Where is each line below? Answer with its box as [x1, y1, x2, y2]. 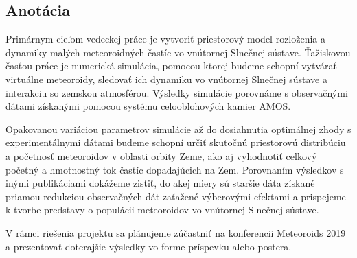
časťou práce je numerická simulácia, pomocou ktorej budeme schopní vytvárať [5, 58, 337, 73]
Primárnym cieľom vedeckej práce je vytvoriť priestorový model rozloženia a [5, 32, 326, 46]
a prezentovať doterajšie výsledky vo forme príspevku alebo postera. [5, 239, 292, 253]
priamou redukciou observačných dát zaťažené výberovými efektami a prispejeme [5, 189, 346, 203]
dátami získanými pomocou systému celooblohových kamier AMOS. [5, 99, 291, 113]
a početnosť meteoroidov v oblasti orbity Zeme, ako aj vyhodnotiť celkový [5, 148, 317, 163]
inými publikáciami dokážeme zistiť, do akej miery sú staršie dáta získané [5, 176, 315, 190]
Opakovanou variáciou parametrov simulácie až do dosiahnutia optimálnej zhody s [5, 121, 352, 136]
